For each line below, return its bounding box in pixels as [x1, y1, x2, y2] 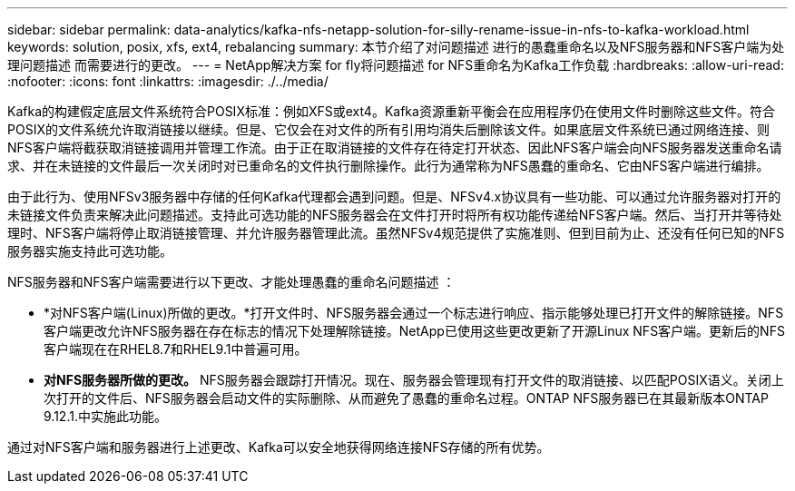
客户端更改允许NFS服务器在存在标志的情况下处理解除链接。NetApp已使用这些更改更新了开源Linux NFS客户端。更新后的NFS [44, 323, 785, 339]
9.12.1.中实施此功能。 [44, 408, 167, 424]
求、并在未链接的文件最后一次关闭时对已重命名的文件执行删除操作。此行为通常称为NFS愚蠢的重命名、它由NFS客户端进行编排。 [7, 158, 770, 173]
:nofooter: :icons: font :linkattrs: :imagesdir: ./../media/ [7, 74, 329, 89]
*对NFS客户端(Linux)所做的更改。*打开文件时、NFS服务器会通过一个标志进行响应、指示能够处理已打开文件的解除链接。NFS [44, 305, 784, 320]
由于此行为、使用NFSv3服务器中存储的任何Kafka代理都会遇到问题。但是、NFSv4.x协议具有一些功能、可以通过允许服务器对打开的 [7, 189, 781, 204]
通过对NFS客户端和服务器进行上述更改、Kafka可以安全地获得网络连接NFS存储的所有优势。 [7, 439, 550, 455]
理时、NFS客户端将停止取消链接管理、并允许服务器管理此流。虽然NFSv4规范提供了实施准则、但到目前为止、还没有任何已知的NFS [7, 225, 785, 241]
